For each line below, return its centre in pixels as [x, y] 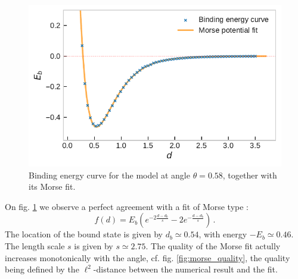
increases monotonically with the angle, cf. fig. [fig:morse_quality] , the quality [148, 257]
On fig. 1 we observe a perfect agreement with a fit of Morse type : [127, 206]
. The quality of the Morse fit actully [213, 246]
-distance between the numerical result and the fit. [185, 269]
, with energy [223, 234]
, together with [250, 175]
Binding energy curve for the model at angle [109, 175]
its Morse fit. [52, 186]
